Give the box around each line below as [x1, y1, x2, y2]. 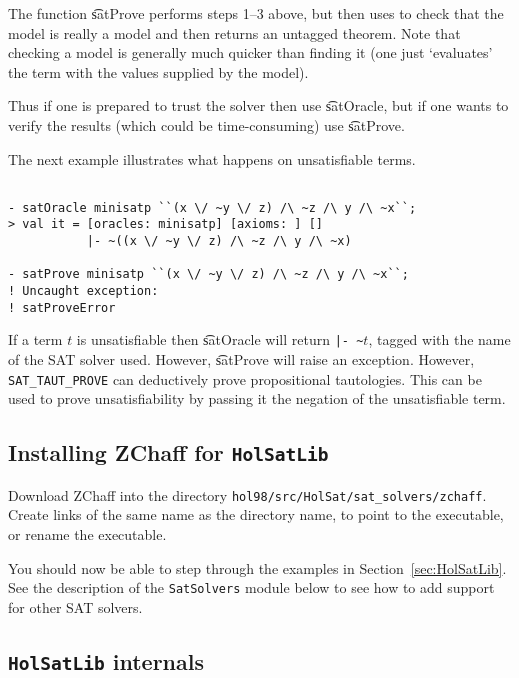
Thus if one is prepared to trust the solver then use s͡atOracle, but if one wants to [8, 95, 509, 116]
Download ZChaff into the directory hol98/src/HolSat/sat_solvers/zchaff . [8, 484, 487, 505]
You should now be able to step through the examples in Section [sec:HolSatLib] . [8, 557, 507, 578]
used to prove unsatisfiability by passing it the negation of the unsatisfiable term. [8, 388, 506, 409]
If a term [8, 329, 63, 350]
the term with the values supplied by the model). [8, 61, 309, 82]
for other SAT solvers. [8, 596, 143, 617]
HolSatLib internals [8, 645, 204, 676]
